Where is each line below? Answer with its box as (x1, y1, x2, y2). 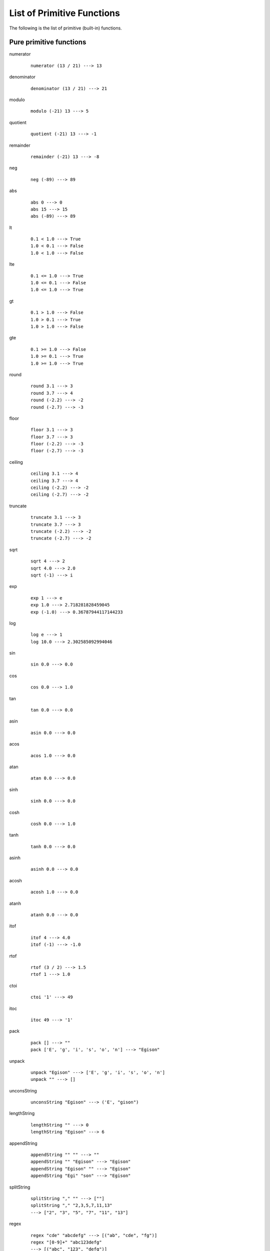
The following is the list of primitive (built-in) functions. (9, 25, 122, 31)
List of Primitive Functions (9, 8, 120, 19)
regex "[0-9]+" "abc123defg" (30, 1239, 102, 1245)
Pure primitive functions (9, 38, 86, 47)
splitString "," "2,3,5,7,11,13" (30, 1202, 112, 1208)
